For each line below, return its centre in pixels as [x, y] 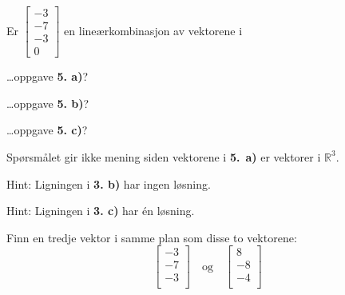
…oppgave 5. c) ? [47, 130]
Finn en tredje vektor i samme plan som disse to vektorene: [152, 237]
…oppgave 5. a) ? [48, 76]
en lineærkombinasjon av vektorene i [153, 30]
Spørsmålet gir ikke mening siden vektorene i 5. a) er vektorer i [164, 156]
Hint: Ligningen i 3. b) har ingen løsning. [109, 183]
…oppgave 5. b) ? [48, 103]
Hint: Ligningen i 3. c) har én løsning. [101, 211]
